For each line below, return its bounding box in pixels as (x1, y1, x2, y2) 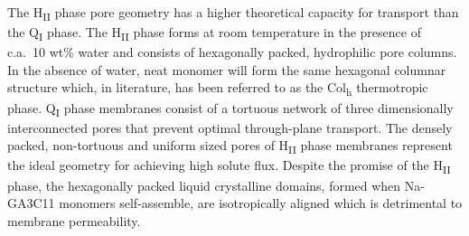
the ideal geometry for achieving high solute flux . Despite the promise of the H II (7, 156, 451, 177)
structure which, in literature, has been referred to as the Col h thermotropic (7, 78, 428, 99)
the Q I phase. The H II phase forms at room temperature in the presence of (7, 23, 421, 43)
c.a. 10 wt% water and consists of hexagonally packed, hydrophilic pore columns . (7, 42, 457, 61)
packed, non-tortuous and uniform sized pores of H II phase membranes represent (7, 136, 453, 157)
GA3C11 (7, 194, 55, 212)
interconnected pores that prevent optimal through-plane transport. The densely (7, 118, 453, 137)
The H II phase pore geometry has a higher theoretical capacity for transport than (7, 3, 459, 24)
